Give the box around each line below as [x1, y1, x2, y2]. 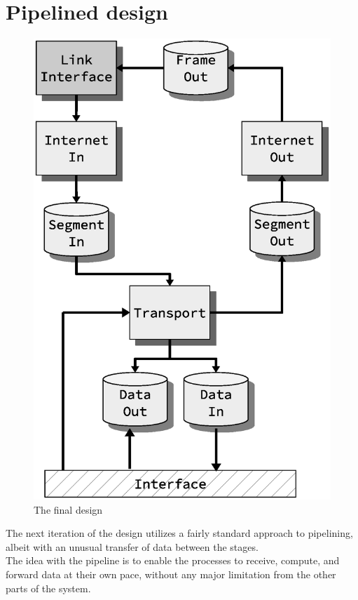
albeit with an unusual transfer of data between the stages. [6, 539, 259, 554]
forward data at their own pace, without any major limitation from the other [6, 566, 336, 581]
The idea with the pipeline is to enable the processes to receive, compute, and [6, 553, 340, 568]
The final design [34, 502, 103, 516]
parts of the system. [6, 580, 91, 595]
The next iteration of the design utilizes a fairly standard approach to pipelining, [6, 526, 353, 540]
